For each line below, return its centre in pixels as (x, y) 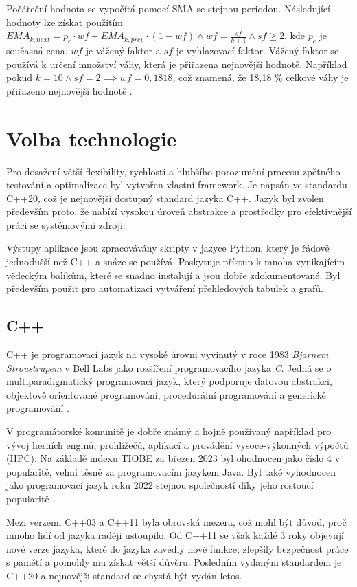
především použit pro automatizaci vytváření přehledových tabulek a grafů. (165, 288)
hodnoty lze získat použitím (65, 22)
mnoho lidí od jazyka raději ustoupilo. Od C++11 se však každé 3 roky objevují (175, 535)
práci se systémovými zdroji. (66, 224)
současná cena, (37, 51)
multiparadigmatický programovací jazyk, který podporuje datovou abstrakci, (169, 381)
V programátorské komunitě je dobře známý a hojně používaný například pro (169, 431)
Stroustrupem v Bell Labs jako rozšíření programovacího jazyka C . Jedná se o (169, 367)
